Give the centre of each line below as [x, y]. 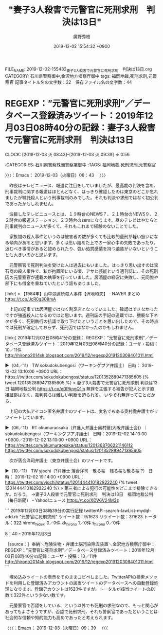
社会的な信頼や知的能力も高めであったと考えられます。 [60, 617]
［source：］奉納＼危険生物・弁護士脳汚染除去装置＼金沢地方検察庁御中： [80, 544]
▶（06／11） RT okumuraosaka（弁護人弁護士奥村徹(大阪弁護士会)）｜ [77, 427]
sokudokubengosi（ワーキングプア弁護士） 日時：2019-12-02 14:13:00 [76, 434]
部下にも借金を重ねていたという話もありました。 [54, 283]
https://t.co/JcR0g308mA [31, 299]
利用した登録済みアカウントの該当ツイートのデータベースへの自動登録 [84, 583]
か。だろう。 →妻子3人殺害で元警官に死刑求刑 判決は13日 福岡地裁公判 [79, 494]
